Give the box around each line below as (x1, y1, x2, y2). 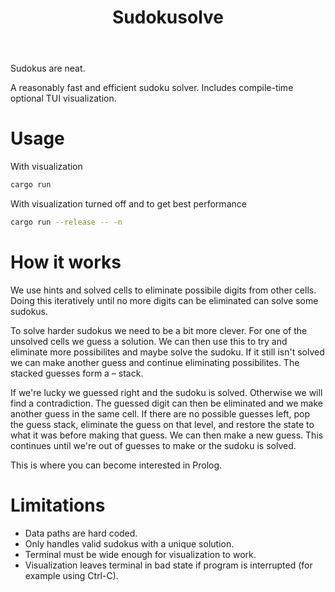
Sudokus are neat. (10, 62, 86, 75)
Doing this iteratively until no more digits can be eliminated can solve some (10, 294, 319, 306)
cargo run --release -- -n (10, 217, 123, 227)
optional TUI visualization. (10, 92, 117, 105)
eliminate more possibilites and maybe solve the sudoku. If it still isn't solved (10, 346, 325, 358)
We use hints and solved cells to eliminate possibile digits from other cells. (10, 284, 317, 296)
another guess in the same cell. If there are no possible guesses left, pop (10, 407, 311, 420)
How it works (10, 251, 122, 274)
